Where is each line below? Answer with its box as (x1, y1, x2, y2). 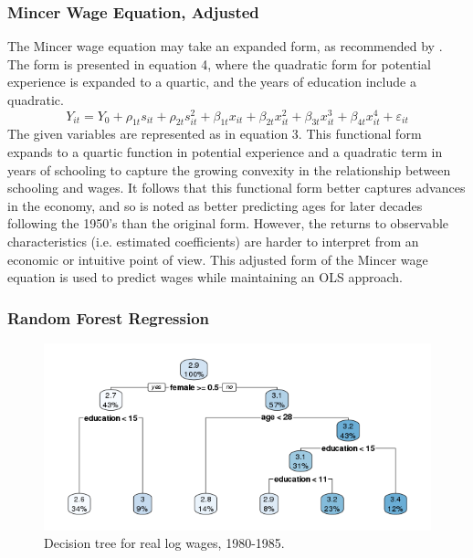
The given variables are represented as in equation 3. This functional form (7, 124, 422, 143)
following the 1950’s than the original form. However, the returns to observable (7, 214, 449, 233)
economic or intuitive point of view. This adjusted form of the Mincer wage (7, 249, 428, 268)
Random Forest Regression (7, 306, 210, 329)
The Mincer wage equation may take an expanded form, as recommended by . (7, 37, 443, 56)
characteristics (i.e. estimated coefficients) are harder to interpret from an (7, 232, 419, 251)
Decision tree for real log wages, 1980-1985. (44, 533, 285, 553)
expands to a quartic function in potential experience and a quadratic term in (7, 142, 443, 162)
